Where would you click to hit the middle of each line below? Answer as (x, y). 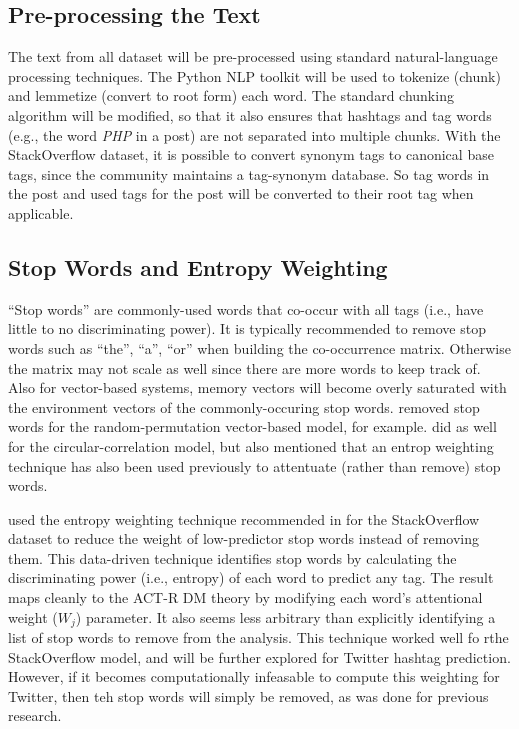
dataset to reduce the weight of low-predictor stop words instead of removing (244, 538)
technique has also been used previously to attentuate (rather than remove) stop (254, 465)
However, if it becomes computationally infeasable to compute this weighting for (254, 676)
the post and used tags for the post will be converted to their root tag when (241, 193)
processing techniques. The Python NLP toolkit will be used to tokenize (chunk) (254, 75)
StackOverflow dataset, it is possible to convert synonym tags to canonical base (251, 154)
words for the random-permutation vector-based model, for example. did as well (252, 426)
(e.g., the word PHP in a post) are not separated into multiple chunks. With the (254, 134)
